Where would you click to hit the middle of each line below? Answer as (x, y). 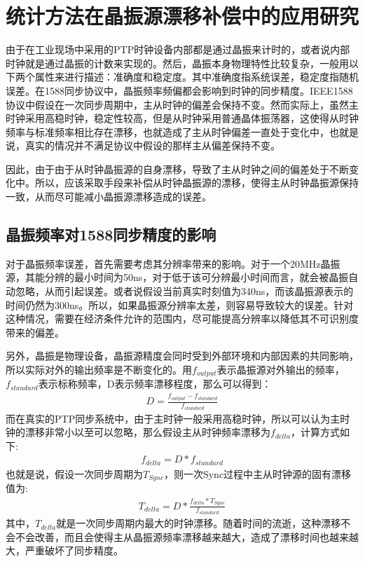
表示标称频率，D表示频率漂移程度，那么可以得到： (155, 384)
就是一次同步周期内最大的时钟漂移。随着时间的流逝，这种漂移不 (204, 523)
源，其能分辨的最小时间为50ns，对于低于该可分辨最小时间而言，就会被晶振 (177, 277)
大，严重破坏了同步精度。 (64, 550)
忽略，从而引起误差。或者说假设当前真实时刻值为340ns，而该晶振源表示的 (184, 291)
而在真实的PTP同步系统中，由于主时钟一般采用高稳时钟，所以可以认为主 (173, 418)
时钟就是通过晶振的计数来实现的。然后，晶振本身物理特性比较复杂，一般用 (177, 63)
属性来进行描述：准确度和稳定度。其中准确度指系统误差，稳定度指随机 (197, 77)
